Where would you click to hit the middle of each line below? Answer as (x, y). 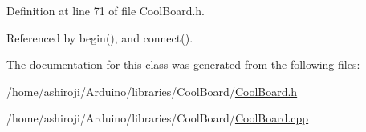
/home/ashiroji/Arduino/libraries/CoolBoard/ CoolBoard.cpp (158, 118)
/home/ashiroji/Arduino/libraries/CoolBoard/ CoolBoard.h (152, 91)
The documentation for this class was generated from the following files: (183, 64)
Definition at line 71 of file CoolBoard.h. (106, 10)
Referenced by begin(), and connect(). (100, 37)
